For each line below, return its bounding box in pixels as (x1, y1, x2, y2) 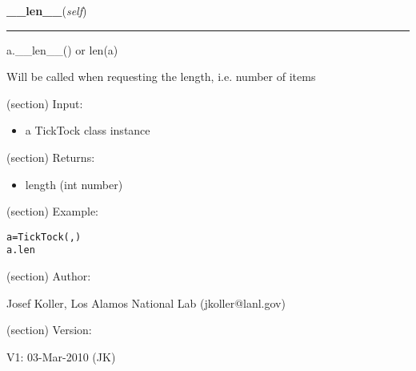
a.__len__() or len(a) (6, 41, 118, 58)
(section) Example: (6, 203, 98, 220)
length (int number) (25, 175, 123, 192)
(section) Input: (6, 95, 83, 111)
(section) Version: (6, 321, 92, 338)
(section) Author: (6, 268, 91, 284)
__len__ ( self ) (6, 2, 87, 18)
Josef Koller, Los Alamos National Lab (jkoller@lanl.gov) (6, 294, 286, 311)
